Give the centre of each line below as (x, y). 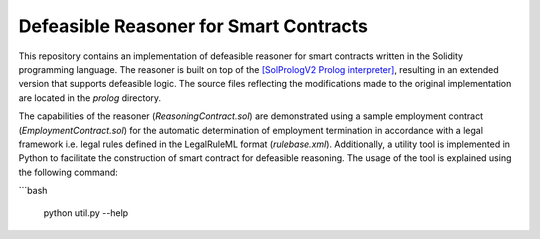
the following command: (68, 172)
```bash (33, 191)
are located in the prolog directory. (90, 97)
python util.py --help (86, 213)
